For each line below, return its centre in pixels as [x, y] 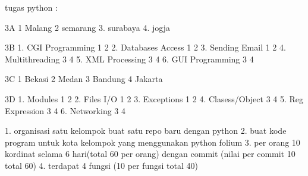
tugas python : [31, 7]
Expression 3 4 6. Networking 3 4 [65, 110]
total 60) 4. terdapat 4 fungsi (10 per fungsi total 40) [101, 165]
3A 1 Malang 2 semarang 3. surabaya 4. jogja [87, 27]
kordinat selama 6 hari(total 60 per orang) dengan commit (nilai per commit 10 [150, 154]
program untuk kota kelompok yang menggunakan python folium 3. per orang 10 [153, 142]
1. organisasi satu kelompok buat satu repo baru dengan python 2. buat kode [146, 131]
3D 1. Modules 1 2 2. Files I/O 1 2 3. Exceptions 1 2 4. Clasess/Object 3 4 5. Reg [154, 98]
